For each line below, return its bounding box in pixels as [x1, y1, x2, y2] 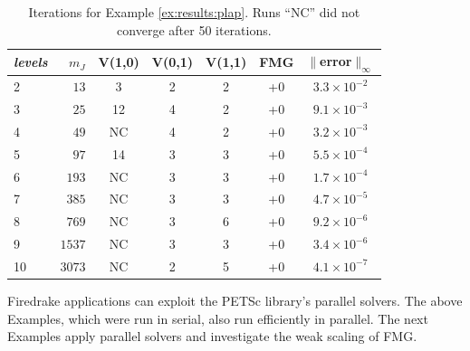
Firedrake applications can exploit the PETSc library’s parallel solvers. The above [7, 291, 463, 310]
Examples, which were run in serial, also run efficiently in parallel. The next [7, 308, 428, 327]
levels [14, 52, 48, 71]
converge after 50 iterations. [117, 20, 272, 39]
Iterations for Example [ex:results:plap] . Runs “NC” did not [28, 3, 360, 21]
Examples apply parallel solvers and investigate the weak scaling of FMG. [7, 327, 417, 346]
